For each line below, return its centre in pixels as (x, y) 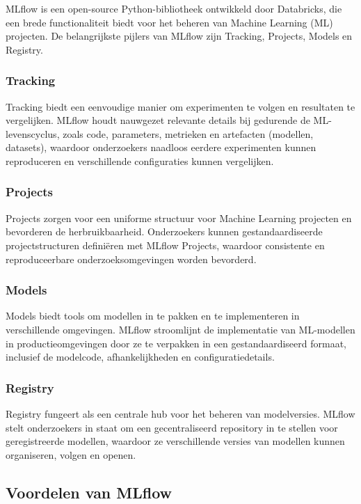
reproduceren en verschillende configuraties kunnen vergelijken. (140, 160)
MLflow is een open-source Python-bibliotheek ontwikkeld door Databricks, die (174, 8)
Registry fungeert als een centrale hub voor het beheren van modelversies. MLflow (180, 413)
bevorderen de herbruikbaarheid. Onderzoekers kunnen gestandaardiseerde (164, 231)
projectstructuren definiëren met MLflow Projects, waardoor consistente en (165, 245)
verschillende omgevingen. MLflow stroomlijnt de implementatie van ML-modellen (180, 329)
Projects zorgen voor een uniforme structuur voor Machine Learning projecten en (179, 218)
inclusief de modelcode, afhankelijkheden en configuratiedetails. (140, 357)
